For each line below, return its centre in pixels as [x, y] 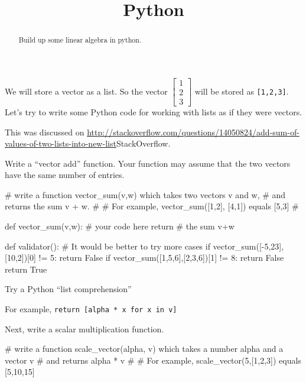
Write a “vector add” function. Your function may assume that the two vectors [148, 163]
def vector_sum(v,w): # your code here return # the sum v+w [120, 226]
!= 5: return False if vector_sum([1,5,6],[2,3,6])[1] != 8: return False [161, 258]
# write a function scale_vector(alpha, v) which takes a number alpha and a [144, 349]
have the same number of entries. [65, 175]
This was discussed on [45, 132]
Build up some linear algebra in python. [80, 40]
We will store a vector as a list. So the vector [86, 91]
